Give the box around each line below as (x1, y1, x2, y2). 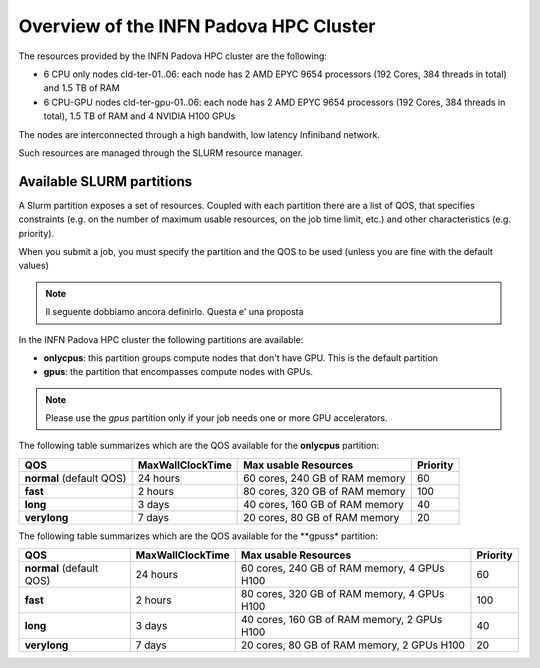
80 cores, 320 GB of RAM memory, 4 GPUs (240, 587, 445, 601)
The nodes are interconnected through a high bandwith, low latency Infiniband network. (18, 128, 380, 140)
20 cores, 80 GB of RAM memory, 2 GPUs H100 (240, 638, 465, 652)
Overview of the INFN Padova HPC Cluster (18, 15, 376, 37)
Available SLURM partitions (18, 173, 193, 190)
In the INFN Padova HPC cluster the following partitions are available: (18, 333, 304, 345)
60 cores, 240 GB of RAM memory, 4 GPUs (240, 561, 445, 575)
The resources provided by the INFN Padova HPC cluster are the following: (18, 50, 327, 62)
